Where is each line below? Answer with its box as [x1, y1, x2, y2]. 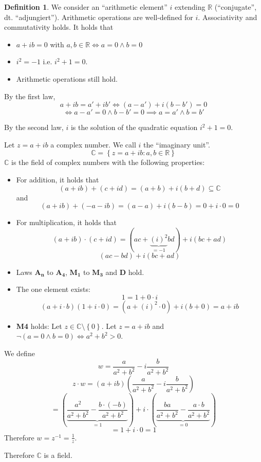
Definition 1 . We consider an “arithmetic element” [4, 2, 167, 12]
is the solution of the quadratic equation [70, 122, 198, 133]
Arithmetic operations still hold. [16, 73, 118, 84]
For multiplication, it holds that [16, 217, 117, 228]
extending [175, 2, 206, 12]
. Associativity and [198, 11, 257, 22]
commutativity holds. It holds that [4, 22, 114, 32]
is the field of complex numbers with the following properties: [11, 157, 205, 168]
